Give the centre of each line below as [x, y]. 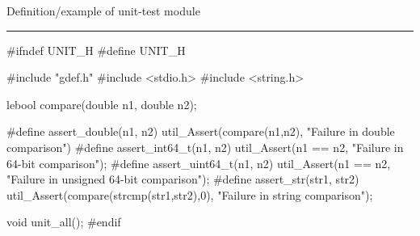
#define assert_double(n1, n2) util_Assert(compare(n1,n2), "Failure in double [201, 131]
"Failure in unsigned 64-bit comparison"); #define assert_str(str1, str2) [183, 179]
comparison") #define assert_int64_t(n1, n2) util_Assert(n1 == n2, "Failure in [205, 147]
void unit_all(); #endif [64, 222]
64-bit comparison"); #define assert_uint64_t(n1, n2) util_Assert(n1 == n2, [199, 163]
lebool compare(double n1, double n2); [102, 104]
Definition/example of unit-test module [103, 11]
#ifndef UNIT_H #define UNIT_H [96, 50]
